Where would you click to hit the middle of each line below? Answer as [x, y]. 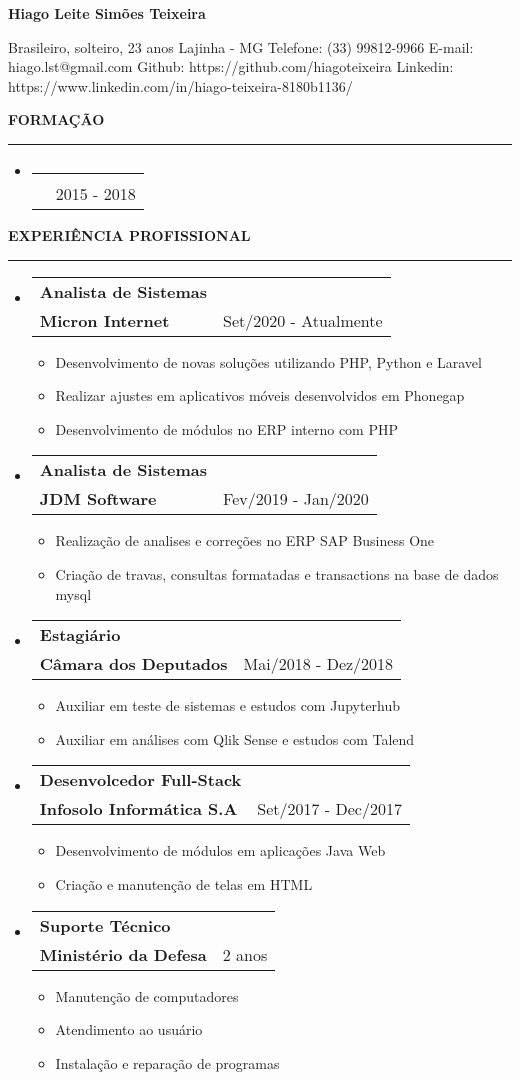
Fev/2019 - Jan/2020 [296, 499]
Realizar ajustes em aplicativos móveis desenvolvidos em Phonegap [260, 395]
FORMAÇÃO [56, 119]
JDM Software [98, 499]
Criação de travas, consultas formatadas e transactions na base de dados [277, 573]
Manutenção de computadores [147, 995]
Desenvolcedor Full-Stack [140, 780]
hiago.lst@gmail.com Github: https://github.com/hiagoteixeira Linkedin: [231, 66]
